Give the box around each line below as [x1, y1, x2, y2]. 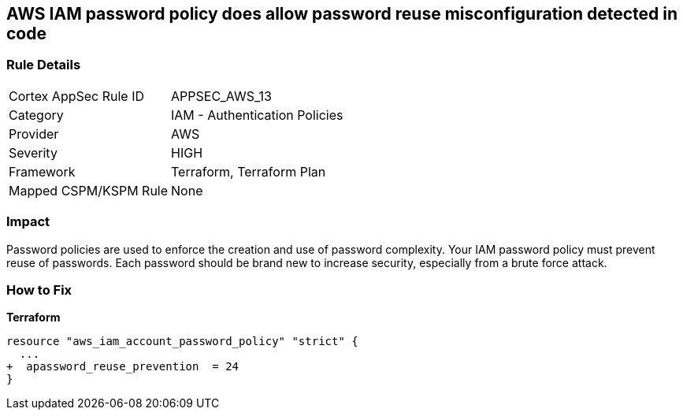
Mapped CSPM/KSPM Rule [9, 182, 169, 199]
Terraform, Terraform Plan [171, 163, 326, 180]
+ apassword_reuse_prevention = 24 [6, 360, 239, 373]
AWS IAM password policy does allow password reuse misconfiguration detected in [6, 4, 678, 24]
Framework [9, 163, 76, 180]
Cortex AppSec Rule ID [9, 87, 145, 104]
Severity [9, 144, 58, 161]
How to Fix [6, 281, 72, 298]
